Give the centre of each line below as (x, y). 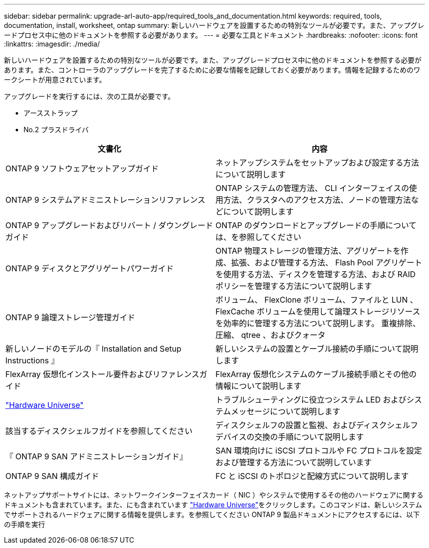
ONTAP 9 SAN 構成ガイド (52, 476)
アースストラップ (51, 113)
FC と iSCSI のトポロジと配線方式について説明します (312, 476)
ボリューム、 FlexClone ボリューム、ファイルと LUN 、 (317, 300)
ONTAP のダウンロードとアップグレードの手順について (316, 225)
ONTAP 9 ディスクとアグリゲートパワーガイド (90, 268)
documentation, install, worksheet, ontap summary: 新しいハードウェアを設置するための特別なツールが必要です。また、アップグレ (214, 25)
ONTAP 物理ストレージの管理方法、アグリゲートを (308, 251)
